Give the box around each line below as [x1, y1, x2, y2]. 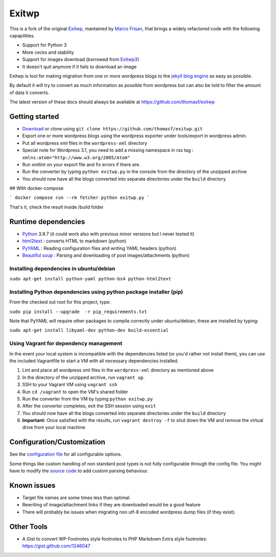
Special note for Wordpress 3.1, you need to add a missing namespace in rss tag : [22, 147, 194, 153]
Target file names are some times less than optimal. [22, 495, 131, 501]
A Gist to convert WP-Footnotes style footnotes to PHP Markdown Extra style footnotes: [22, 536, 208, 542]
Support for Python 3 [22, 42, 67, 48]
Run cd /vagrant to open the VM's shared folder [22, 389, 128, 395]
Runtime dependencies [9, 217, 85, 226]
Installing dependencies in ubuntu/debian [9, 265, 116, 272]
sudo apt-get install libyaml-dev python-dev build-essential [9, 327, 169, 333]
